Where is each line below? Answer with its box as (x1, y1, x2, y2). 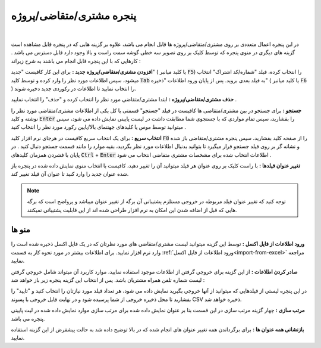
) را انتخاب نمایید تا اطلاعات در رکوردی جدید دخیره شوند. (11, 85, 136, 92)
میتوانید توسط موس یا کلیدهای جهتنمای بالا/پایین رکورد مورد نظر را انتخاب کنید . (11, 123, 187, 130)
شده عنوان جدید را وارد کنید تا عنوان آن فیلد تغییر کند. (11, 170, 129, 178)
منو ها (11, 225, 30, 235)
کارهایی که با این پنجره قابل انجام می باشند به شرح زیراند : (11, 57, 141, 64)
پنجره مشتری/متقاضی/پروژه (11, 9, 137, 22)
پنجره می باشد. (11, 315, 45, 322)
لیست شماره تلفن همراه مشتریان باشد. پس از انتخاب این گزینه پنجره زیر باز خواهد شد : (11, 276, 205, 284)
